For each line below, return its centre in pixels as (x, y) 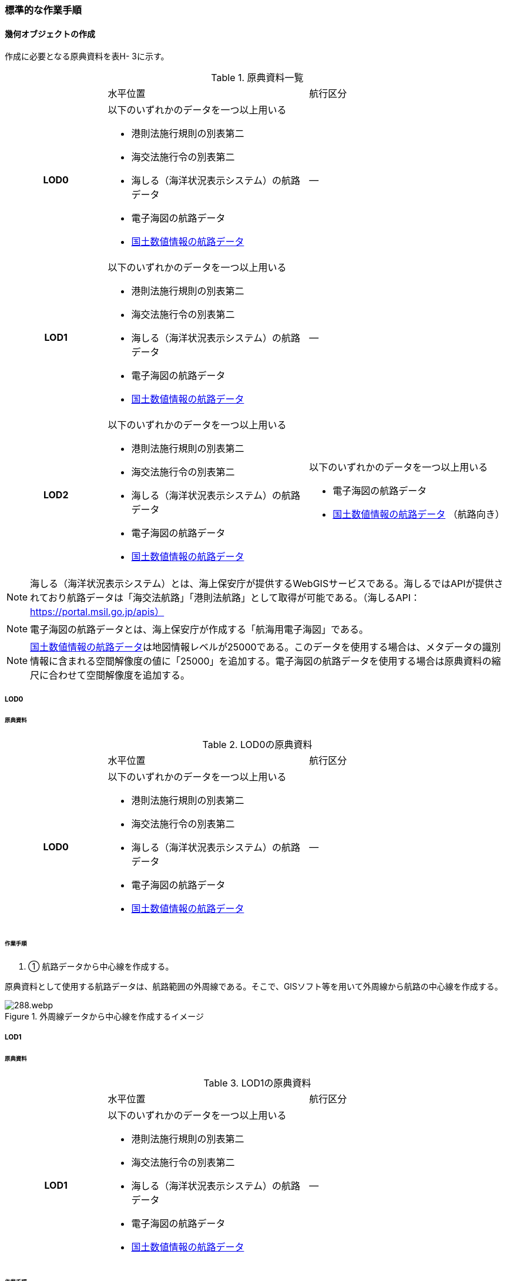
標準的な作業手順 (43, 10)
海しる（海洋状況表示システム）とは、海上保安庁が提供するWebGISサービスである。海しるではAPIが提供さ (267, 584)
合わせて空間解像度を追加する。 (120, 675)
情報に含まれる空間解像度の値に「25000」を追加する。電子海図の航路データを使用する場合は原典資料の (261, 661)
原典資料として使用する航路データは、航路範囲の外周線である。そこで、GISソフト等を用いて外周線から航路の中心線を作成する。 (254, 986)
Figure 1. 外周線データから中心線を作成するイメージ (105, 1016)
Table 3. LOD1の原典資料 (257, 1083)
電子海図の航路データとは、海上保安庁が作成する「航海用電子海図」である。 (199, 630)
